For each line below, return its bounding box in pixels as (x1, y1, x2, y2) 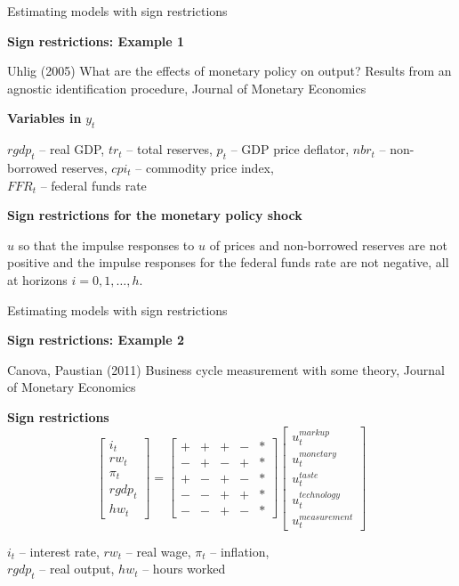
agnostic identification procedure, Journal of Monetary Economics (7, 78, 366, 97)
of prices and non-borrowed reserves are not (209, 235, 447, 254)
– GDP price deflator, (230, 140, 350, 159)
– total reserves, (126, 140, 213, 159)
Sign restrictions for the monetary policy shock (7, 206, 302, 224)
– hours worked (142, 559, 226, 578)
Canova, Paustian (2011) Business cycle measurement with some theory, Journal (7, 360, 445, 378)
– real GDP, (39, 140, 105, 159)
